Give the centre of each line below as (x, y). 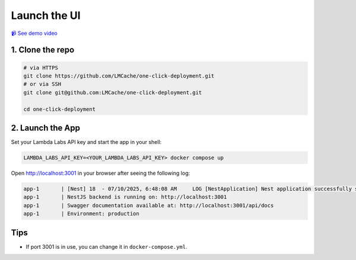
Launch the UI (46, 15)
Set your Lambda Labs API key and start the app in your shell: (86, 142)
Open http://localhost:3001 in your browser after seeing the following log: (101, 173)
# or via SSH (42, 84)
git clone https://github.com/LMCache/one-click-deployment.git (119, 76)
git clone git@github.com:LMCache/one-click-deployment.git (113, 92)
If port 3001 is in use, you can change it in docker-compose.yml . (107, 246)
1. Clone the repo (43, 50)
